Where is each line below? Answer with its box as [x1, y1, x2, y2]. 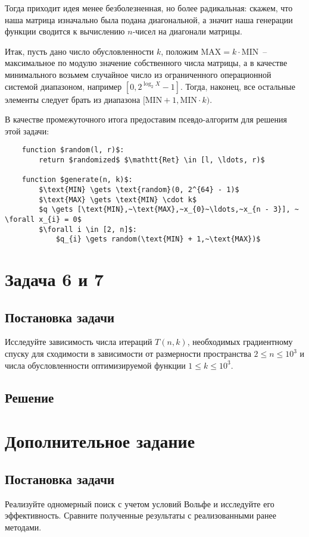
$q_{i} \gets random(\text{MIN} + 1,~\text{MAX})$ [55, 235, 261, 244]
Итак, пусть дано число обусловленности [5, 45, 154, 57]
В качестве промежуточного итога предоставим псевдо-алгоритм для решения [5, 113, 287, 125]
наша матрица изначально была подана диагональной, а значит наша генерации [5, 13, 293, 26]
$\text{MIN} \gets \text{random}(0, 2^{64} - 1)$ [39, 185, 239, 194]
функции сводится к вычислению [5, 25, 125, 37]
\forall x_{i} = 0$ [5, 215, 82, 224]
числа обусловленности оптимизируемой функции [5, 359, 186, 371]
